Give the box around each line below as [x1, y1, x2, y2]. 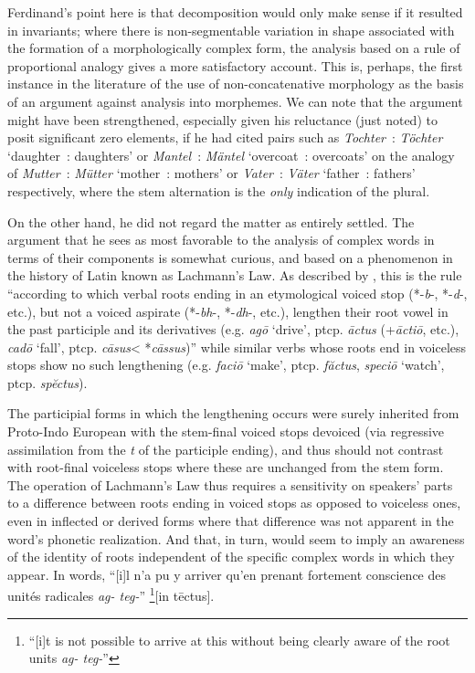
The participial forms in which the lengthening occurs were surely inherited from [7, 404, 459, 423]
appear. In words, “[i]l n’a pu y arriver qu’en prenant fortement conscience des [7, 564, 447, 584]
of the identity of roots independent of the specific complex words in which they [7, 547, 455, 566]
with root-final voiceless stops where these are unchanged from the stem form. [7, 457, 444, 477]
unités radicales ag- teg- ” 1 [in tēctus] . [7, 584, 215, 605]
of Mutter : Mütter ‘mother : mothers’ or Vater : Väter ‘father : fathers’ [7, 163, 416, 183]
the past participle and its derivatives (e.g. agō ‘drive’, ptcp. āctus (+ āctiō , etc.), [7, 320, 459, 339]
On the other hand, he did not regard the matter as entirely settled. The [7, 212, 415, 231]
